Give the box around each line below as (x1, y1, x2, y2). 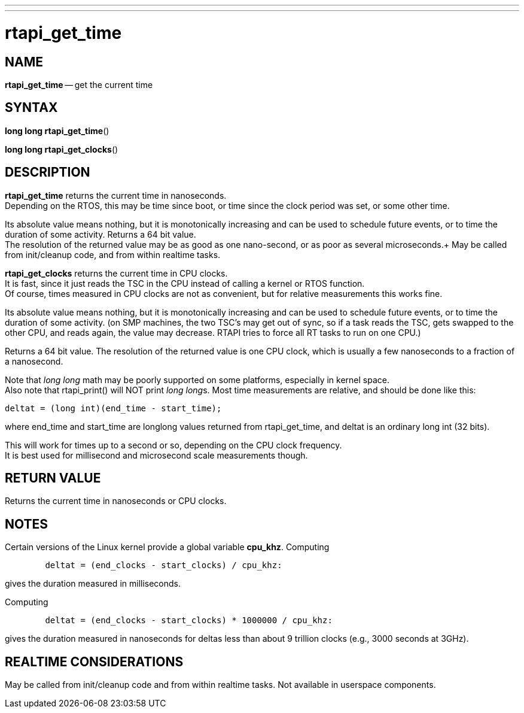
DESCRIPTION (5, 165, 90, 180)
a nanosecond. (5, 356, 63, 366)
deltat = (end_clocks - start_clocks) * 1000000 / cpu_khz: (45, 615, 333, 626)
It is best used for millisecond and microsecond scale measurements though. (5, 450, 308, 460)
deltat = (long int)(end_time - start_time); (5, 403, 222, 413)
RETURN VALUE (5, 471, 101, 486)
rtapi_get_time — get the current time (5, 79, 153, 90)
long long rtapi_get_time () (5, 125, 109, 136)
